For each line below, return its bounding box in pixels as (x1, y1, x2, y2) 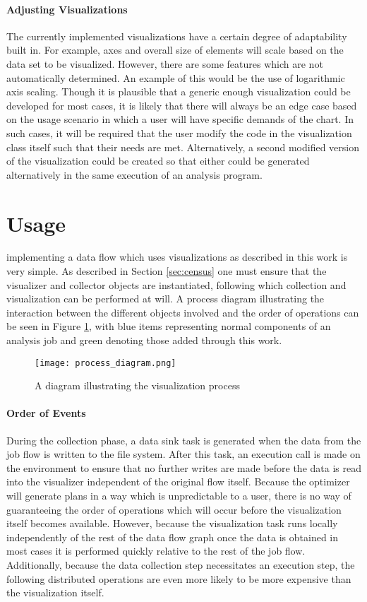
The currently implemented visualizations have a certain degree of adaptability (6, 28, 347, 43)
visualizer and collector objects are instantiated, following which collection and (6, 277, 347, 292)
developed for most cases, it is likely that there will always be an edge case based (6, 98, 357, 112)
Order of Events (6, 406, 86, 420)
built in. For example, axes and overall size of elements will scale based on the (6, 42, 344, 57)
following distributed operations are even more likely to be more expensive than (6, 571, 351, 586)
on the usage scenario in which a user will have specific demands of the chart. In (6, 112, 354, 126)
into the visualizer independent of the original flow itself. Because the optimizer (6, 474, 350, 489)
